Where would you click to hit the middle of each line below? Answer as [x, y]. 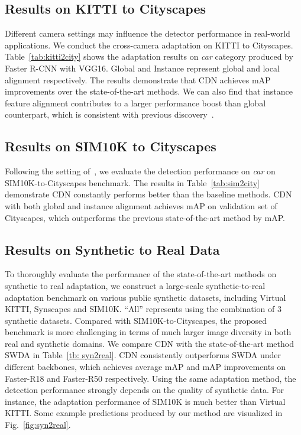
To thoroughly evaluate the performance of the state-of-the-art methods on [141, 274]
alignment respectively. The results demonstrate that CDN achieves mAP [138, 79]
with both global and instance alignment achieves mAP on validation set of [141, 205]
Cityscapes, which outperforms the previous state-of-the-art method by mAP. [145, 217]
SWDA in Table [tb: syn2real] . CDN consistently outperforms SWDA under [143, 355]
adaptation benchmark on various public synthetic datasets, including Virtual [145, 297]
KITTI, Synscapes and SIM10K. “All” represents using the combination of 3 [143, 309]
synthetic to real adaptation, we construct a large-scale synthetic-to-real [135, 285]
